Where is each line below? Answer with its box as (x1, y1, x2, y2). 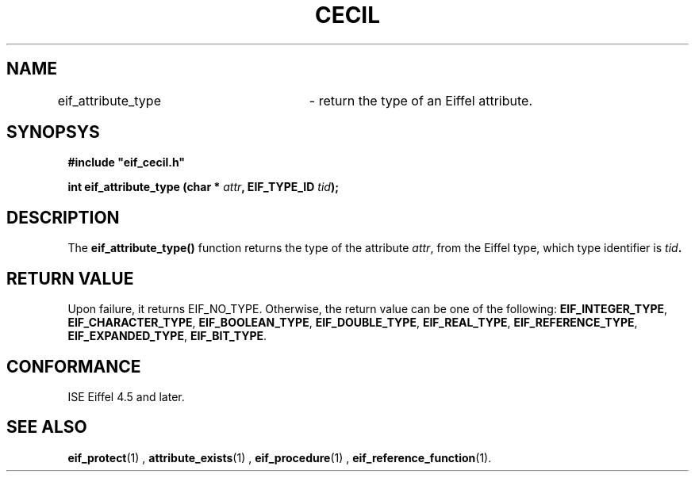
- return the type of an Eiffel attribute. (309, 92, 533, 109)
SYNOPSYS (6, 122, 100, 143)
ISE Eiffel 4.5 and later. (67, 389, 185, 403)
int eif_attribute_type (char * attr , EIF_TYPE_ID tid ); (67, 180, 339, 194)
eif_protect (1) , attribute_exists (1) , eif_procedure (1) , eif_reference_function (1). (67, 450, 492, 465)
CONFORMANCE (6, 356, 141, 377)
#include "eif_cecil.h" (67, 155, 186, 170)
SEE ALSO (6, 417, 87, 438)
